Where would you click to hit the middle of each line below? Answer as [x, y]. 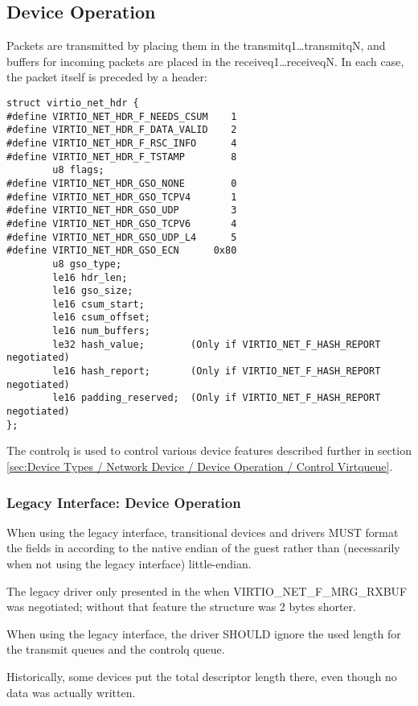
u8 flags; [78, 170]
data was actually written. [71, 692]
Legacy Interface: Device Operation [124, 502]
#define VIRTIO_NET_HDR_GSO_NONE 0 [122, 183]
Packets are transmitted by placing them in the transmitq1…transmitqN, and [196, 45]
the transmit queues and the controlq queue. [116, 649]
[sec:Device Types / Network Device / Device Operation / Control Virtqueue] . [200, 466]
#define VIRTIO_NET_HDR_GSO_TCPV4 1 [122, 197]
